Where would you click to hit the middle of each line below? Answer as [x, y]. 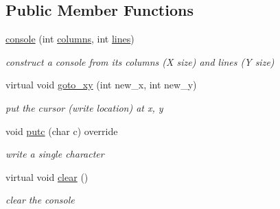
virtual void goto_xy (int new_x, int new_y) [101, 85]
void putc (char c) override [62, 131]
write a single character [55, 154]
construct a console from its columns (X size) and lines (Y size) [140, 61]
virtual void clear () [47, 176]
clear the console [40, 200]
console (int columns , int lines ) [70, 39]
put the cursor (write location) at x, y [84, 107]
